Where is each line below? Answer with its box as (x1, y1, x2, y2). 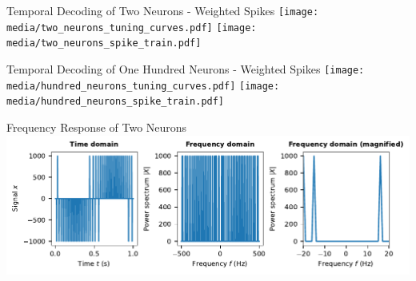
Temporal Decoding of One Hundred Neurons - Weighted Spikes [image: (6, 60, 365, 77)
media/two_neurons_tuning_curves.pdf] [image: (6, 22, 257, 34)
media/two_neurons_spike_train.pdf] (6, 38, 202, 49)
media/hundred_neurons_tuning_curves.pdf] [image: (6, 80, 280, 92)
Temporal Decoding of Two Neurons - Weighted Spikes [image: (6, 2, 319, 18)
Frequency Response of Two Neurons (6, 118, 187, 135)
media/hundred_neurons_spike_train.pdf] (6, 96, 225, 108)
